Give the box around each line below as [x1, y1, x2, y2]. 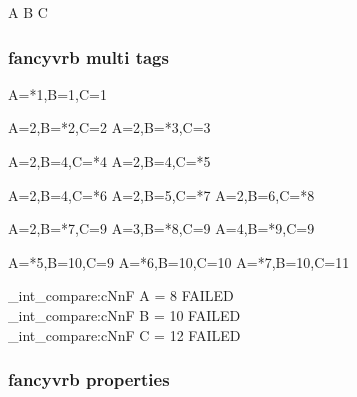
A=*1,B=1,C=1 [8, 83, 107, 104]
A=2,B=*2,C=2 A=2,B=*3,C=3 [8, 117, 211, 138]
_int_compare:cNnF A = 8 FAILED [8, 285, 234, 306]
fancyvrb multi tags [8, 44, 169, 69]
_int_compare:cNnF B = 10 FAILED [8, 304, 241, 325]
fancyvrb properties [8, 367, 170, 392]
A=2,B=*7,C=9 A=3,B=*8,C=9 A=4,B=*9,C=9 [8, 218, 315, 239]
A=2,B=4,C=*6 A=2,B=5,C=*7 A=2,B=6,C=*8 [8, 184, 315, 205]
